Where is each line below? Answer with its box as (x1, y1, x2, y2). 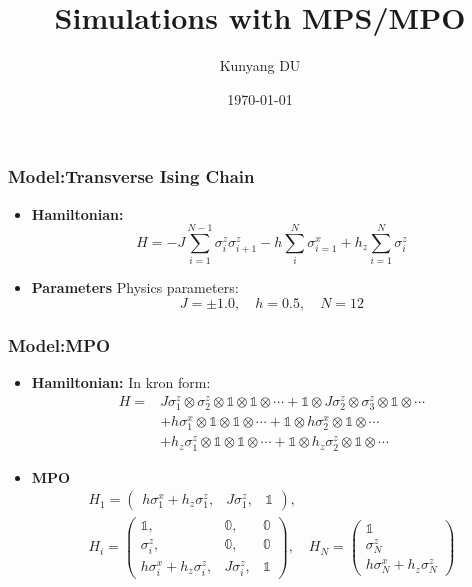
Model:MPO (8, 332, 111, 357)
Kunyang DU (219, 55, 301, 76)
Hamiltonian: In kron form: (31, 372, 211, 393)
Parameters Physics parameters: (31, 277, 239, 298)
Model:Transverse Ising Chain (8, 164, 255, 189)
